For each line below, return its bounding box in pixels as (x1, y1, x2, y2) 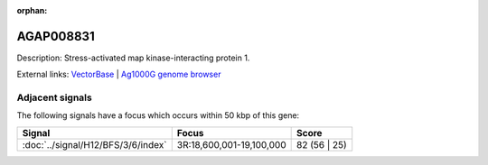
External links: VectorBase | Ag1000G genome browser (16, 69, 221, 80)
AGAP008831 (16, 28, 95, 44)
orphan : (16, 5, 48, 15)
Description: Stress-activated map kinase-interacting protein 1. (16, 52, 250, 63)
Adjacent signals (16, 91, 92, 104)
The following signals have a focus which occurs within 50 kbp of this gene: (16, 110, 300, 121)
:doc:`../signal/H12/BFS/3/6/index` (22, 138, 167, 151)
